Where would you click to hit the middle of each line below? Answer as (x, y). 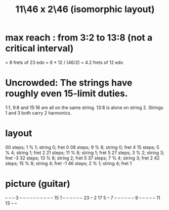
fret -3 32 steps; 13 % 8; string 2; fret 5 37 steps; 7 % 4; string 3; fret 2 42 (82, 158)
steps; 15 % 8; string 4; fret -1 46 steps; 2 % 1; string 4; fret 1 (69, 163)
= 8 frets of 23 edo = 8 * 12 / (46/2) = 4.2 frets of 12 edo (64, 62)
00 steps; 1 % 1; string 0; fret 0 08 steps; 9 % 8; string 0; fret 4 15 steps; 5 (82, 147)
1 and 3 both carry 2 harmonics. (38, 113)
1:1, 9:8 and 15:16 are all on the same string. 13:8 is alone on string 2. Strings (84, 108)
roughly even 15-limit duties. (67, 94)
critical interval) (39, 48)
